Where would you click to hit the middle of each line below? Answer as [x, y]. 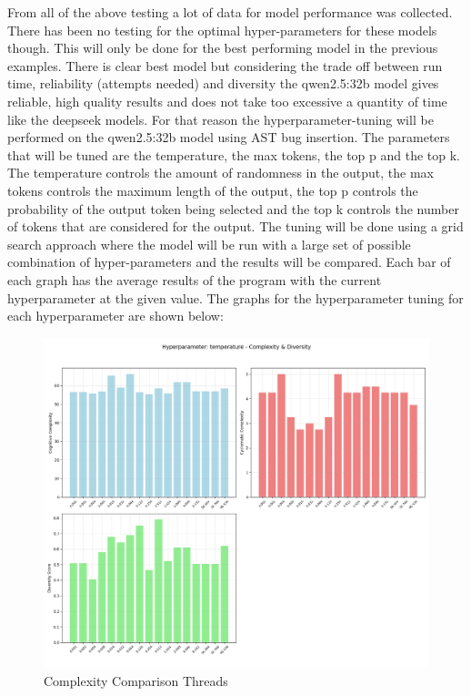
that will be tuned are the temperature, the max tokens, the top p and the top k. [234, 154]
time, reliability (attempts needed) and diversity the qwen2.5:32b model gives [223, 83]
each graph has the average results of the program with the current [195, 279]
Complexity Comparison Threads [136, 681]
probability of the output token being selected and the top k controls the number [233, 208]
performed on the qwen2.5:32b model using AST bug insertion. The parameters [229, 137]
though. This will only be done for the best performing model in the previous [223, 48]
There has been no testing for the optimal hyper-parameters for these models [222, 30]
